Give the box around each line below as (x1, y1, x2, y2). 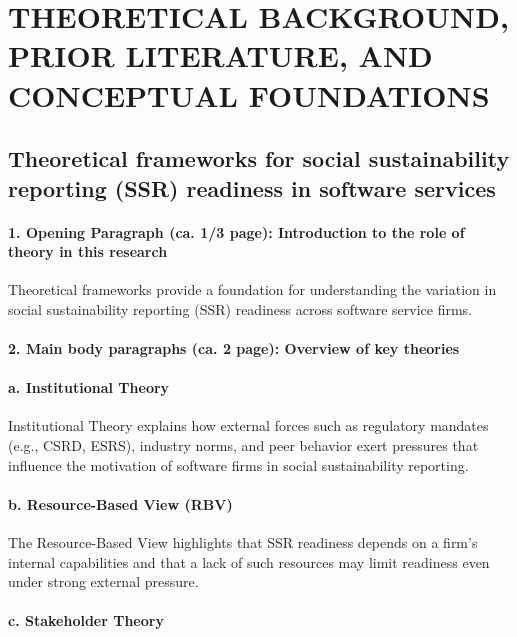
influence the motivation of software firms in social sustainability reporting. (8, 454, 469, 475)
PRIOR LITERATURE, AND (8, 35, 433, 76)
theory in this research (8, 241, 168, 262)
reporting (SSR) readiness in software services (8, 172, 496, 203)
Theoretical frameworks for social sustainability (8, 143, 510, 174)
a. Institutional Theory (8, 377, 170, 398)
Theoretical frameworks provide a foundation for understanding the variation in (8, 279, 497, 300)
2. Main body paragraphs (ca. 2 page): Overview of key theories (8, 338, 460, 359)
